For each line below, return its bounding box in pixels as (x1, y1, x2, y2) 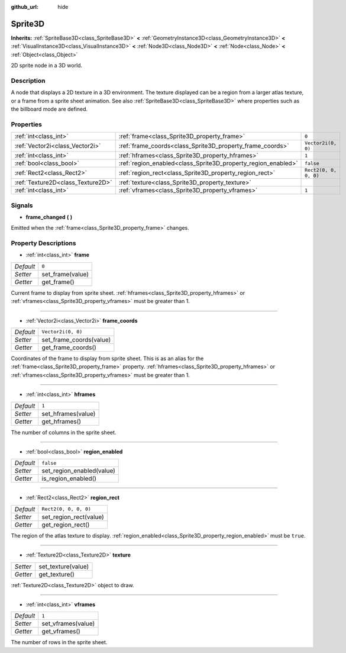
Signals (11, 201, 33, 210)
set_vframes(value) (41, 619, 95, 628)
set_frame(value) (41, 270, 89, 278)
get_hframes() (41, 417, 82, 426)
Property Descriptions (11, 239, 76, 247)
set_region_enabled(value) (41, 467, 115, 475)
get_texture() (38, 570, 75, 578)
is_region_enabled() (41, 474, 97, 482)
